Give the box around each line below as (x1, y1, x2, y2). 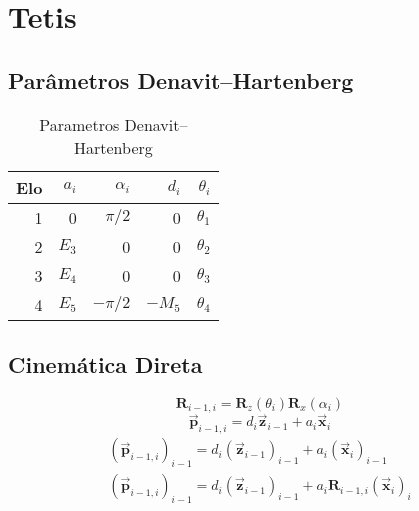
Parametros (39, 112, 120, 136)
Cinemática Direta (8, 348, 203, 379)
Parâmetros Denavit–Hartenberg (8, 64, 354, 95)
